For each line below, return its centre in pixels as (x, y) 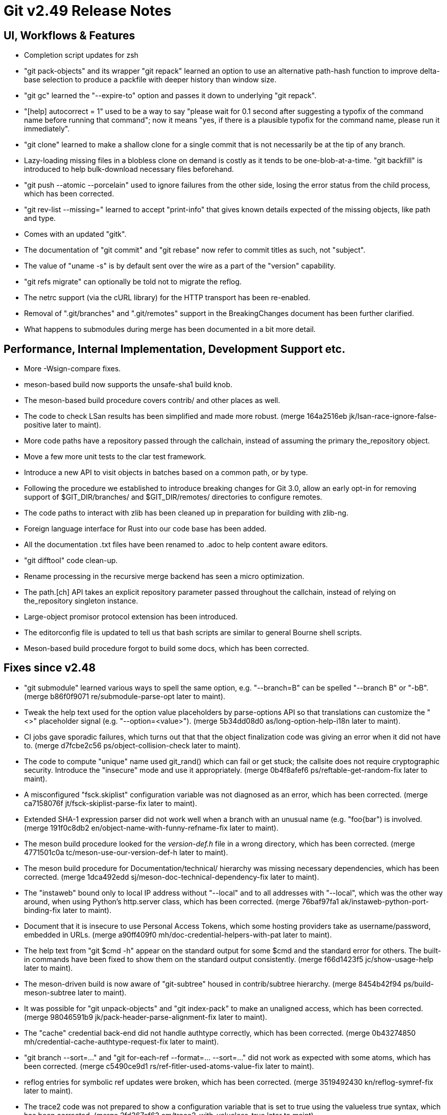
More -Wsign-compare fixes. (73, 369)
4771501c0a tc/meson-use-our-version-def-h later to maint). (126, 852)
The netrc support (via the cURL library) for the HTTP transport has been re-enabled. (167, 298)
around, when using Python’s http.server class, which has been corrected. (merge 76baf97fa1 (182, 901)
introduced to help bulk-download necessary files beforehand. (129, 169)
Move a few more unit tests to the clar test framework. (115, 457)
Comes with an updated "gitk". (75, 234)
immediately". (47, 129)
